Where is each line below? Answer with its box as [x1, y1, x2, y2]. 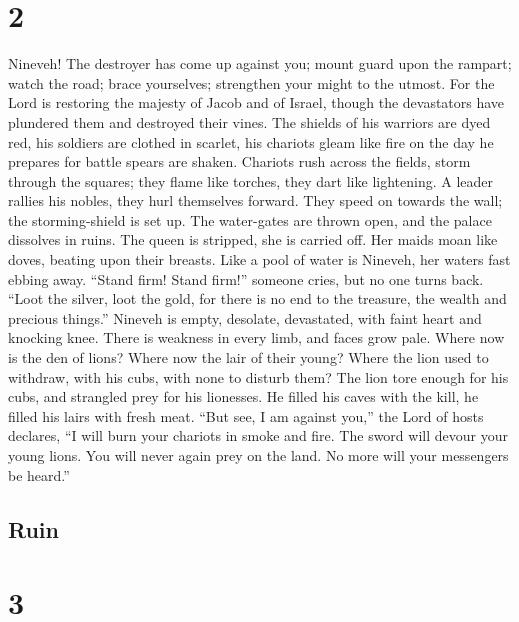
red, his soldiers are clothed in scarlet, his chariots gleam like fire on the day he [8, 131, 494, 152]
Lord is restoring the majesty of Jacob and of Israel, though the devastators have [8, 92, 505, 113]
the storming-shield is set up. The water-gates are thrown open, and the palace [8, 209, 492, 230]
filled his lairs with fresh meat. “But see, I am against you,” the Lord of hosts [8, 405, 484, 426]
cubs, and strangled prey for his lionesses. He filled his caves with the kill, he [8, 386, 479, 407]
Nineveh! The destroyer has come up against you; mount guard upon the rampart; [8, 53, 512, 74]
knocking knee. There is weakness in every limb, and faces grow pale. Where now [8, 327, 505, 348]
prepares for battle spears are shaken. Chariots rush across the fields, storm [8, 151, 471, 172]
